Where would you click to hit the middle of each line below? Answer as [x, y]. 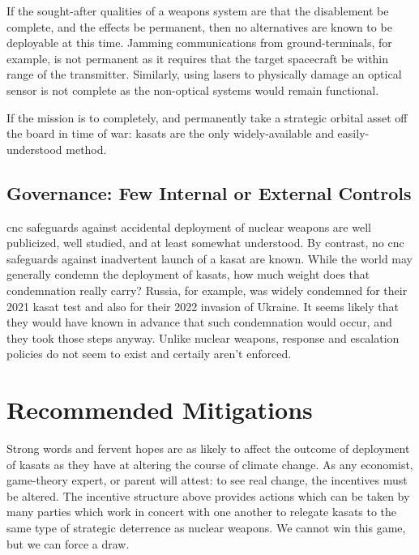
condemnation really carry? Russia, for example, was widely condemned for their [207, 290]
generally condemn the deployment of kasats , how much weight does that [188, 274]
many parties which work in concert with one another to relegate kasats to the [202, 512]
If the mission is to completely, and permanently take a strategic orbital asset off [207, 117]
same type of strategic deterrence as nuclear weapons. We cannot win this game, [206, 527]
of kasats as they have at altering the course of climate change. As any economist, [210, 464]
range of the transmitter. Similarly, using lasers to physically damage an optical [204, 74]
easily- [353, 133]
